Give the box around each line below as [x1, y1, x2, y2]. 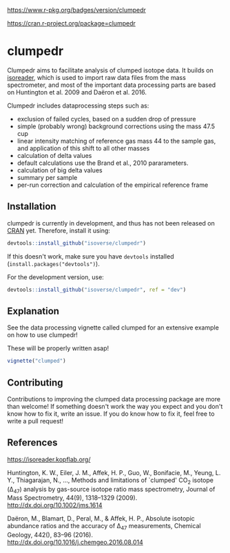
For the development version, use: [7, 272, 105, 281]
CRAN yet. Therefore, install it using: [7, 226, 110, 234]
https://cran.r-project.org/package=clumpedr [7, 19, 136, 27]
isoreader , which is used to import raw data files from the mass [7, 73, 186, 81]
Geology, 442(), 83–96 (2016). [7, 531, 94, 539]
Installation [7, 201, 56, 212]
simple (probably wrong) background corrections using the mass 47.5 [17, 122, 216, 130]
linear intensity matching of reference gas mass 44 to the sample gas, [17, 137, 216, 145]
